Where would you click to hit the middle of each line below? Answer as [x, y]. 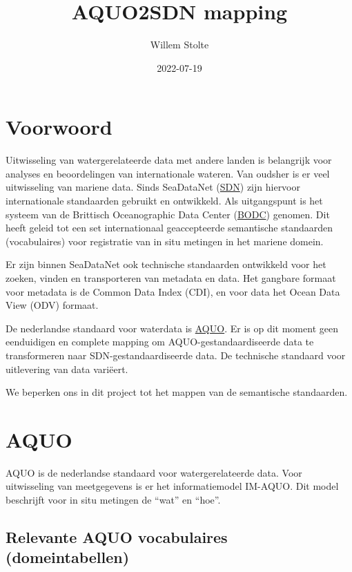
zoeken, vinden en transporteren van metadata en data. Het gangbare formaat [171, 278]
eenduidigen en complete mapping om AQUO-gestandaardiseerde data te [160, 342]
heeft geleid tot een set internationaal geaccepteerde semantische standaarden [169, 228]
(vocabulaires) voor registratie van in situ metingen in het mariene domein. [165, 241]
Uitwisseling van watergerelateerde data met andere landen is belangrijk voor [169, 160]
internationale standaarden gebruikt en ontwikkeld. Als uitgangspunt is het [164, 201]
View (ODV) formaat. [52, 305]
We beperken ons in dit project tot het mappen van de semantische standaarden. [177, 392]
